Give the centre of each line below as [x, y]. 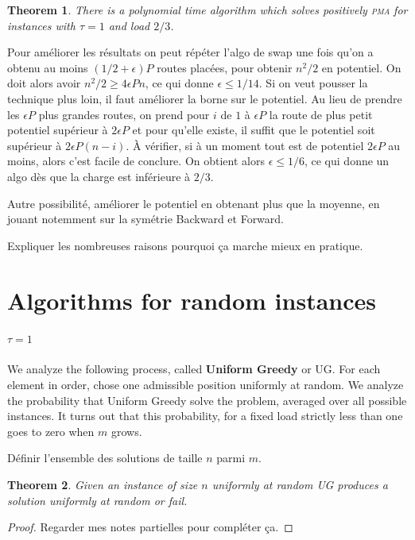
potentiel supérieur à [58, 130]
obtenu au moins [48, 67]
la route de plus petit [321, 114]
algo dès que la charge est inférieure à [99, 176]
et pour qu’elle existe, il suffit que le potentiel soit [254, 130]
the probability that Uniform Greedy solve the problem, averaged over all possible [207, 400]
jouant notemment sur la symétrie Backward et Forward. [145, 219]
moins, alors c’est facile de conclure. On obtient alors [136, 161]
